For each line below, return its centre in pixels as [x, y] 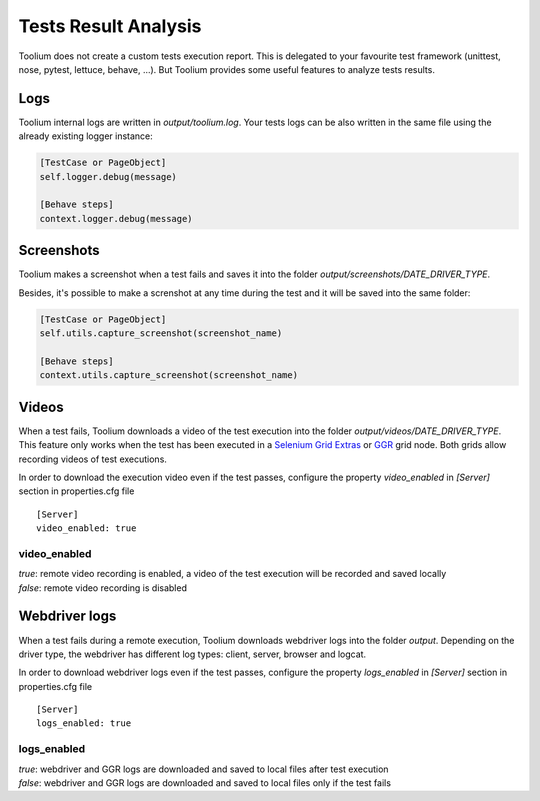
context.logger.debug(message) [116, 218]
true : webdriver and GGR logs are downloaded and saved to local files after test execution [203, 769]
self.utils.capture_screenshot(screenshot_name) [161, 333]
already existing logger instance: [86, 136]
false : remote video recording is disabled [102, 587]
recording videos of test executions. [92, 459]
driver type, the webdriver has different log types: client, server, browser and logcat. [192, 654]
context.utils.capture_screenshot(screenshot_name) [169, 375]
